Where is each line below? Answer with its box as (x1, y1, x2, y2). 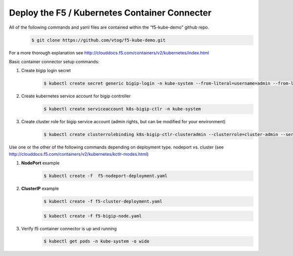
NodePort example (21, 160, 60, 165)
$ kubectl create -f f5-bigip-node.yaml (43, 213, 142, 219)
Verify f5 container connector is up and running (21, 225, 117, 231)
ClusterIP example (21, 185, 59, 191)
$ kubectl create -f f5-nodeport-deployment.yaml (43, 173, 168, 179)
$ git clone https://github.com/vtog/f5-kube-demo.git (31, 37, 166, 43)
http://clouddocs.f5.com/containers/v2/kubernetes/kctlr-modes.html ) (9, 151, 149, 157)
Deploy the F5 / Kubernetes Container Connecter (9, 7, 212, 18)
